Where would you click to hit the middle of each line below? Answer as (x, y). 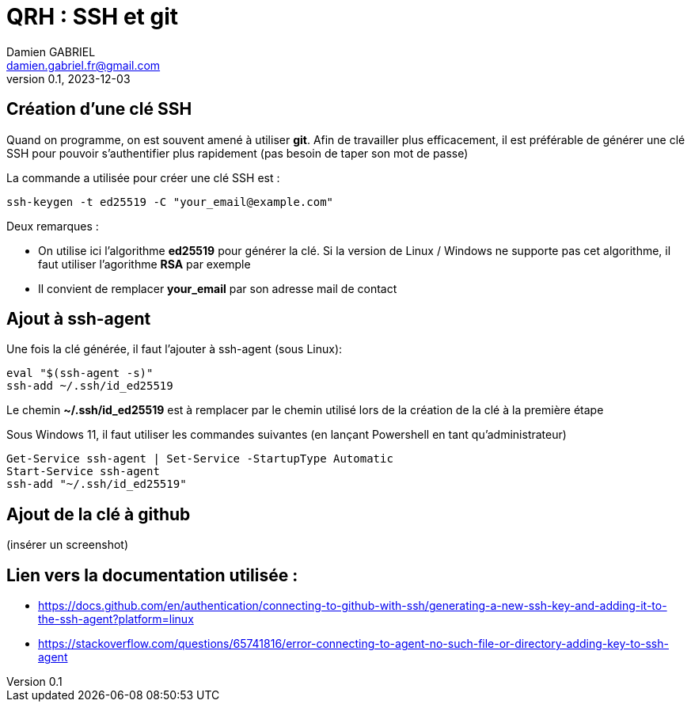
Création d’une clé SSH (99, 109)
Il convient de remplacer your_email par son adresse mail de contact (218, 288)
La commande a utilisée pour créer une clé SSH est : (143, 177)
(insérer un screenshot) (67, 545)
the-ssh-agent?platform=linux (116, 619)
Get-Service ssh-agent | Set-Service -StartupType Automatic (200, 459)
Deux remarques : (53, 226)
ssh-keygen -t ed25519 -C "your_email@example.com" (170, 202)
